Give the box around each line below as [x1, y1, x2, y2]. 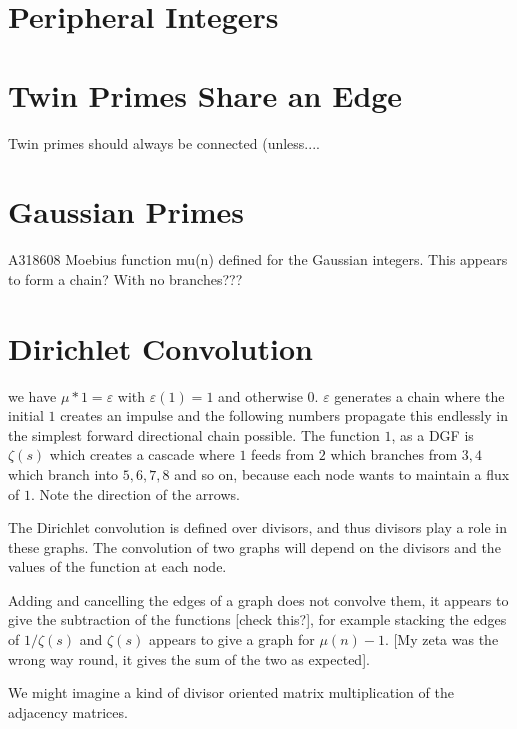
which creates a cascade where [49, 444, 235, 465]
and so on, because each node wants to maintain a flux [174, 463, 510, 484]
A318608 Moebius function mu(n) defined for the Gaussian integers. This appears [8, 249, 508, 270]
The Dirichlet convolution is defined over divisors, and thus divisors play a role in [8, 517, 508, 538]
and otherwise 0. [218, 385, 319, 406]
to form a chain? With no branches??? [8, 268, 243, 289]
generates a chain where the [334, 385, 505, 406]
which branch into [8, 463, 119, 484]
